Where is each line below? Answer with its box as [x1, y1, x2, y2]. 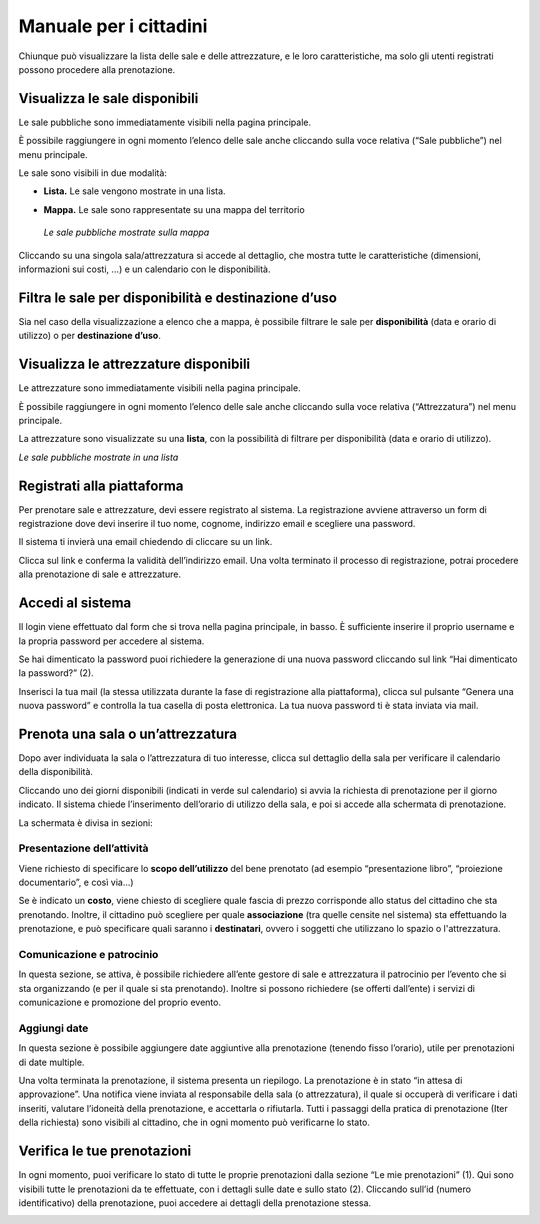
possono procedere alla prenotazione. [18, 63, 176, 75]
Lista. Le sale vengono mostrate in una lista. [43, 185, 226, 197]
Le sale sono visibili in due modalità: [18, 167, 167, 179]
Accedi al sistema [18, 595, 132, 612]
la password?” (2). [18, 667, 94, 679]
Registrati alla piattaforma [18, 477, 184, 494]
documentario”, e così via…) [18, 876, 134, 889]
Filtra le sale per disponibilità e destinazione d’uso [18, 289, 337, 306]
